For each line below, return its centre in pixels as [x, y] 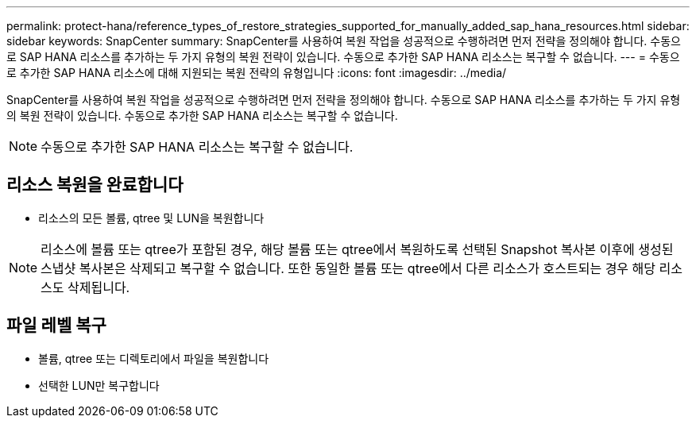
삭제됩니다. [99, 287]
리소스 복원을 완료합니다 [95, 185]
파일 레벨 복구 [56, 326]
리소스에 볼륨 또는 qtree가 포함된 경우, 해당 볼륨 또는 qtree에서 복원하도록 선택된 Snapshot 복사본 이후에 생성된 [357, 249]
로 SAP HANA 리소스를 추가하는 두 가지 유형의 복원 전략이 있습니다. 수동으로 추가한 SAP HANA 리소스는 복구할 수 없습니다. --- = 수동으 [343, 57]
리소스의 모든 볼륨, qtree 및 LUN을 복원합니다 [151, 218]
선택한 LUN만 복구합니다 [99, 385]
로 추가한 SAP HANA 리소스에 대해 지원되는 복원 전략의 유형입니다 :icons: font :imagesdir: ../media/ [257, 73]
